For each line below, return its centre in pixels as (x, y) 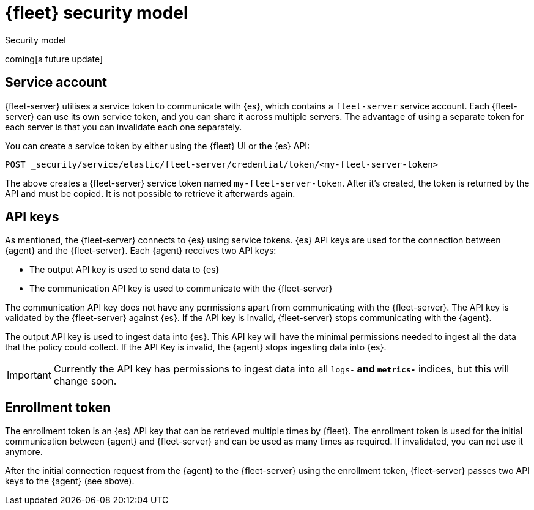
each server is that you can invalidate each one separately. (124, 127)
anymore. (24, 452)
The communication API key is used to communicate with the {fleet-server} (181, 289)
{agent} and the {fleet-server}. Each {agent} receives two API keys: (141, 251)
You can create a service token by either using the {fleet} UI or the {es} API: (158, 146)
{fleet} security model (97, 13)
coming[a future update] (54, 59)
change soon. (85, 381)
